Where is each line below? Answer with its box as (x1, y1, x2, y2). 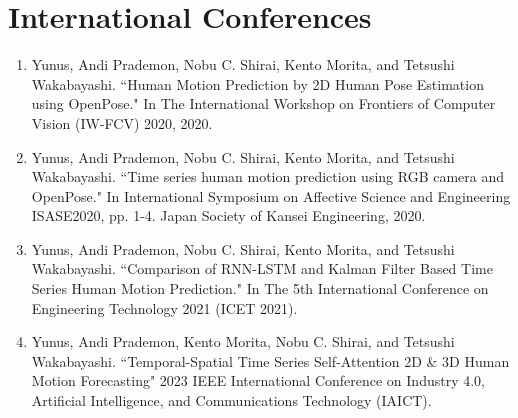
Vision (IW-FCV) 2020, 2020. (31, 112, 213, 133)
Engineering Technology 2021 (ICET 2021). (31, 297, 298, 318)
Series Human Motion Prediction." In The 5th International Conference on (31, 278, 489, 299)
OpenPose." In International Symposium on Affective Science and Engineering (31, 185, 511, 206)
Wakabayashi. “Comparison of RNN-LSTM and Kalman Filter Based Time (31, 258, 493, 279)
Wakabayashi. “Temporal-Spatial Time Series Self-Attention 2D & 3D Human (31, 350, 510, 371)
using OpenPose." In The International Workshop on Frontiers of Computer (31, 93, 496, 114)
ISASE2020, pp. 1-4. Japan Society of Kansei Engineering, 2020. (31, 205, 426, 226)
